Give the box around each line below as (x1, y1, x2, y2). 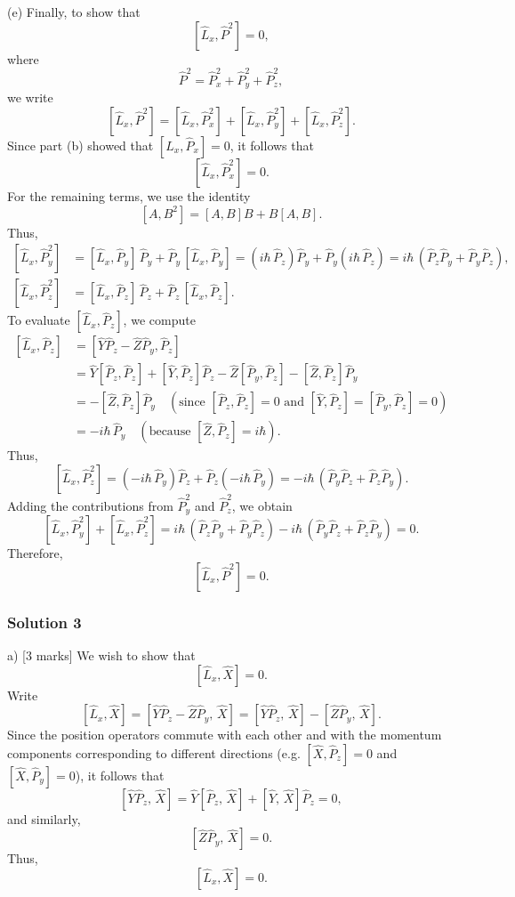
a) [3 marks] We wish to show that (7, 645, 196, 664)
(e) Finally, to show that (7, 3, 141, 20)
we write (7, 88, 53, 107)
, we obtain (231, 496, 293, 514)
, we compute (123, 311, 196, 329)
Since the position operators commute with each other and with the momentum (7, 725, 442, 744)
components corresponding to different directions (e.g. (7, 743, 301, 762)
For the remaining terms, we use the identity (7, 186, 251, 205)
